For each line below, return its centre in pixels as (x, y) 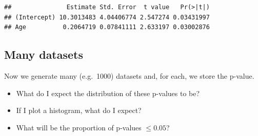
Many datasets (44, 54)
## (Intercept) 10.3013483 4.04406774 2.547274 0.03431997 (107, 17)
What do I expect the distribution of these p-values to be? (108, 93)
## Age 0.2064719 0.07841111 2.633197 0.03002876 (107, 27)
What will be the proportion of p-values (79, 127)
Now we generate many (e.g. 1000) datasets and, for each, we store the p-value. (129, 75)
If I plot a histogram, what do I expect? (79, 110)
